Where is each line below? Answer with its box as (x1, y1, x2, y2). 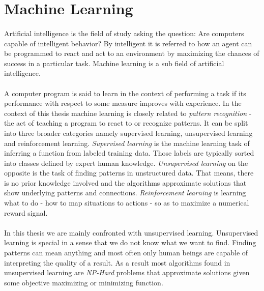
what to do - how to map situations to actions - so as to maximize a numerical (4, 197, 249, 208)
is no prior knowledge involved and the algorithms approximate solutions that (4, 177, 247, 188)
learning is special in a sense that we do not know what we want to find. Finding (4, 237, 256, 248)
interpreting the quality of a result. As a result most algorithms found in (4, 257, 230, 268)
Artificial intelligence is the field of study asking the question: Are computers (4, 27, 244, 38)
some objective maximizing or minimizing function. (4, 277, 163, 287)
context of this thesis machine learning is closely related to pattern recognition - (4, 107, 252, 118)
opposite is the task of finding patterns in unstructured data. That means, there (4, 167, 254, 178)
